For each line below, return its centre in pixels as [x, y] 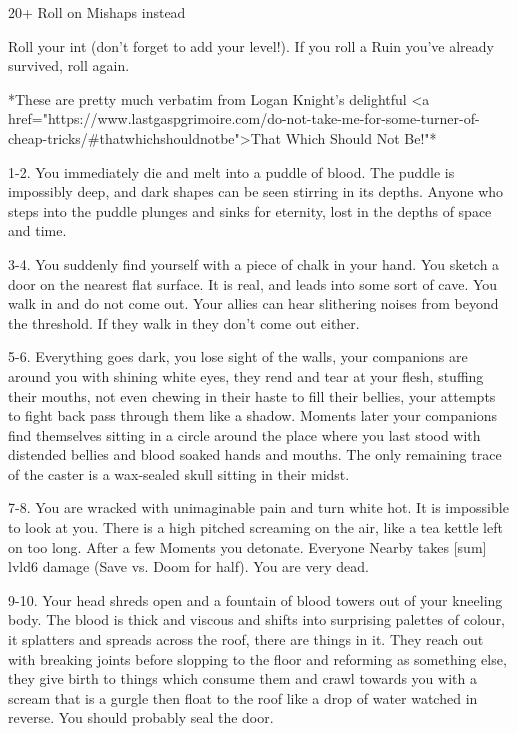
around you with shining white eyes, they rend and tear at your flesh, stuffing [246, 375]
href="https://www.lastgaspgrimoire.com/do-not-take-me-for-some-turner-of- [244, 118]
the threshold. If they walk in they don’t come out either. [184, 322]
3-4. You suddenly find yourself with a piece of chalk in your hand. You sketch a [254, 263]
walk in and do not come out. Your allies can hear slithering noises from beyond [253, 303]
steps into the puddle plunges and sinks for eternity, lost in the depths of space [250, 210]
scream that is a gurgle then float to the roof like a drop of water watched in [243, 697]
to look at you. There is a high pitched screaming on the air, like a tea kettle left [255, 527]
